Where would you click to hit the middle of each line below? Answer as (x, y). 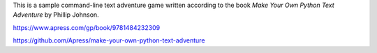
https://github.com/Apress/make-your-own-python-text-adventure (109, 40)
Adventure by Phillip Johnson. (56, 15)
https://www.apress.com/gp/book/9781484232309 (87, 27)
